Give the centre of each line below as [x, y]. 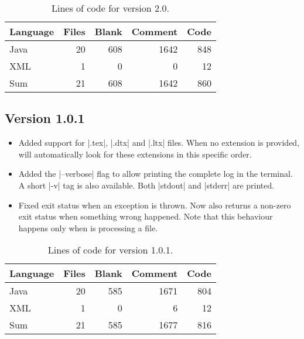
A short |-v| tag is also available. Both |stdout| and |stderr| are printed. [146, 185]
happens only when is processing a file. [88, 227]
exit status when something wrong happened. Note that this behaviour [146, 216]
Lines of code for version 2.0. [110, 8]
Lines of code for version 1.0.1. [110, 250]
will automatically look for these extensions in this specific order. [135, 154]
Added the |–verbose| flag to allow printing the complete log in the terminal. [156, 174]
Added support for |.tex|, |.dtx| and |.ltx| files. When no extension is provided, [159, 143]
